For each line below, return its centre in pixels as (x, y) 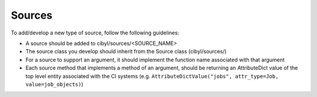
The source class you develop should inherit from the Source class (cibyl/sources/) (126, 51)
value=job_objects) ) (54, 84)
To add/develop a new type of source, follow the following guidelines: (95, 33)
